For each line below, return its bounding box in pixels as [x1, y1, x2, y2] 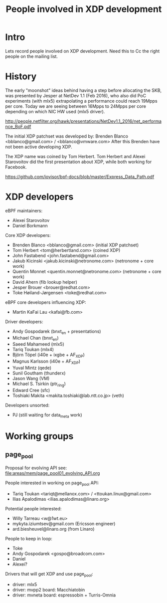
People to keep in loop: [5, 535, 52, 542]
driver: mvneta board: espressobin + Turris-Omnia [12, 592, 116, 598]
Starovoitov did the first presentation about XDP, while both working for [5, 159, 152, 165]
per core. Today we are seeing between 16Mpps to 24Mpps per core [5, 103, 146, 109]
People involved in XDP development [5, 3, 162, 15]
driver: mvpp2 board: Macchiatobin [12, 587, 85, 593]
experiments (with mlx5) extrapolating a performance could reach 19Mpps [5, 98, 158, 104]
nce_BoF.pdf [5, 123, 31, 129]
